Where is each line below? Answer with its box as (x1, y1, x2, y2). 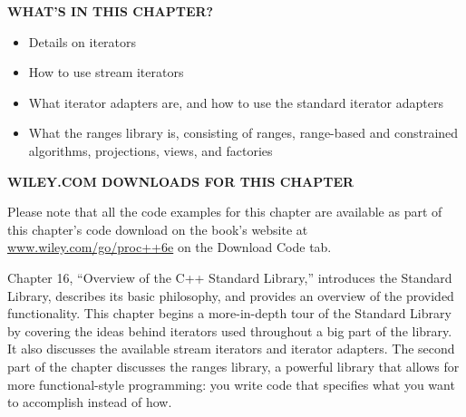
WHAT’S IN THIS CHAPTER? (7, 2, 214, 20)
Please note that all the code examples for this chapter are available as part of (7, 202, 442, 221)
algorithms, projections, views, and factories (28, 141, 273, 160)
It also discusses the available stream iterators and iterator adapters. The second (7, 339, 455, 358)
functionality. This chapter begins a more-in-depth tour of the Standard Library (7, 304, 451, 323)
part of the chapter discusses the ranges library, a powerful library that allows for (7, 356, 460, 375)
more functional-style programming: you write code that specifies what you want (7, 374, 455, 393)
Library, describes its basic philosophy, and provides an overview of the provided (7, 286, 454, 305)
